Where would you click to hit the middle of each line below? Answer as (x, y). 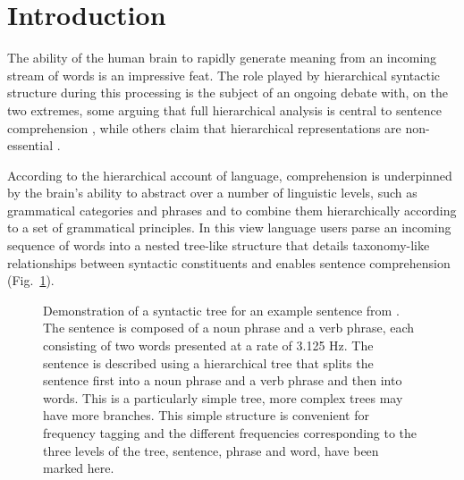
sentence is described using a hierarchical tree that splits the (208, 362)
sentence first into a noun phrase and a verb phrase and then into (223, 380)
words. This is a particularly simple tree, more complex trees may (223, 397)
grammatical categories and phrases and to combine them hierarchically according (232, 210)
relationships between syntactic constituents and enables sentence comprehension (229, 262)
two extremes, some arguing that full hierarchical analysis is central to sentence (224, 109)
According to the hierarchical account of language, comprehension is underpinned (230, 175)
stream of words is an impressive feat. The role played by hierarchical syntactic (224, 75)
